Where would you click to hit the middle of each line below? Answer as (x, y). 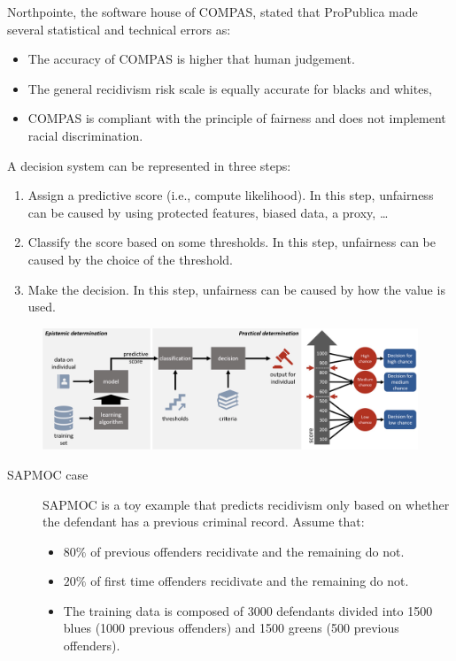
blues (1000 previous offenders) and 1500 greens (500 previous (231, 628)
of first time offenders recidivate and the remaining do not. (250, 581)
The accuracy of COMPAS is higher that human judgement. (191, 59)
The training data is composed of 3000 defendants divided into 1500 (248, 610)
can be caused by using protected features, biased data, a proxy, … (208, 212)
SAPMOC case (48, 474)
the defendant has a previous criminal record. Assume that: (204, 522)
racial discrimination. (85, 135)
